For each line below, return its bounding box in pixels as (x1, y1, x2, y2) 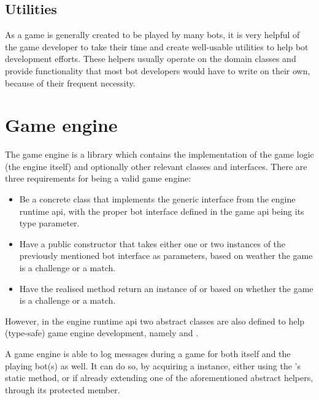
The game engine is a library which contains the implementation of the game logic (5, 148, 314, 161)
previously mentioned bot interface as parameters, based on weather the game (19, 249, 313, 262)
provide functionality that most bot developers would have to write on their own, (5, 64, 310, 77)
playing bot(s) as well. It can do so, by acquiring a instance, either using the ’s (5, 359, 301, 372)
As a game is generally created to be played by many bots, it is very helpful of (5, 28, 300, 41)
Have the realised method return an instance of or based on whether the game (19, 282, 313, 294)
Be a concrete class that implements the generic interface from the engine (19, 193, 296, 206)
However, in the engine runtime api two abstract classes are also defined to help (5, 314, 305, 327)
